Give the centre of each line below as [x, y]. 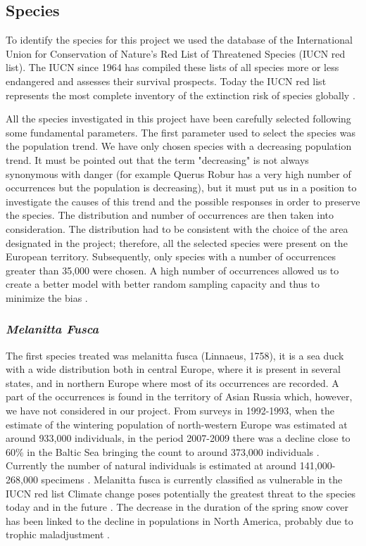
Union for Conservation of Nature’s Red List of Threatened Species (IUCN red [176, 53]
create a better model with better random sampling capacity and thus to [163, 284]
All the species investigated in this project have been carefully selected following [178, 119]
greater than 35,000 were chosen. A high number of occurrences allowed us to [172, 270]
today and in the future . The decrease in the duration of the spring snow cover [177, 507]
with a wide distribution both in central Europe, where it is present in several [173, 369]
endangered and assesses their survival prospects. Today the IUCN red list [166, 81]
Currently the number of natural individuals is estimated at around [151, 465]
